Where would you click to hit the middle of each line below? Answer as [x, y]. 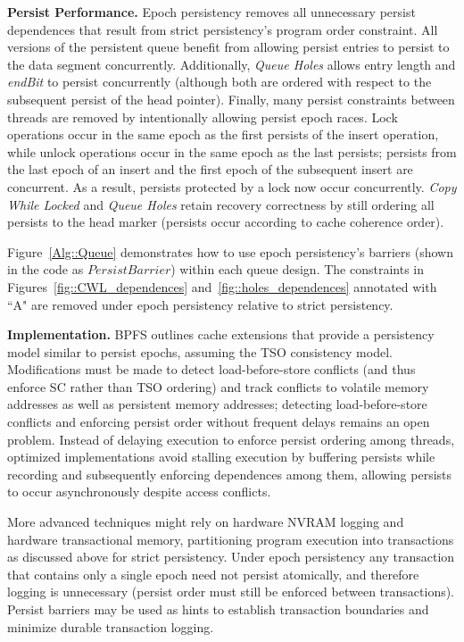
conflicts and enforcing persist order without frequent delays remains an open [219, 422]
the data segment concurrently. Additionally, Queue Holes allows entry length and [232, 64]
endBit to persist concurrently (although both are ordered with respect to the [220, 82]
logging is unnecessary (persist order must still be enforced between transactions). [231, 592]
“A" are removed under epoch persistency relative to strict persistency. [200, 304]
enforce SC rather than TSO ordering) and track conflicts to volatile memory [218, 386]
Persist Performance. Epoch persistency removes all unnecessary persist [211, 12]
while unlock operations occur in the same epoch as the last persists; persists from [232, 151]
